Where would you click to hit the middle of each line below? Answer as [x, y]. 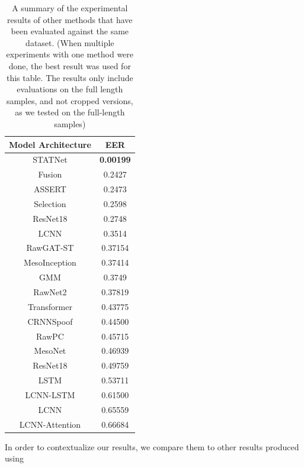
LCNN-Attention [50, 424]
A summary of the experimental [70, 8]
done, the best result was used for [70, 65]
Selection [50, 203]
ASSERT [50, 189]
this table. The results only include [70, 77]
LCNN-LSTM [50, 394]
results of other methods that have [70, 19]
